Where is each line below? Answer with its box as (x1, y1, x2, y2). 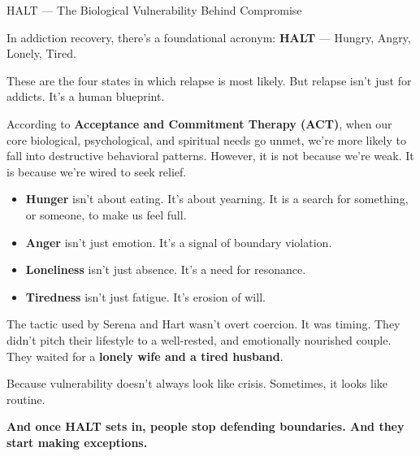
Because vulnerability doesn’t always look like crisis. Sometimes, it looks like (6, 375, 388, 392)
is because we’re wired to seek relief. (6, 163, 187, 180)
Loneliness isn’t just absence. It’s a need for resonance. (25, 261, 306, 278)
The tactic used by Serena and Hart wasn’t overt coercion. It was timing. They (6, 315, 401, 332)
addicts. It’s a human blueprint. (6, 88, 165, 105)
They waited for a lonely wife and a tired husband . (6, 347, 284, 364)
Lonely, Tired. (6, 45, 76, 62)
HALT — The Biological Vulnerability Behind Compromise (6, 2, 302, 18)
